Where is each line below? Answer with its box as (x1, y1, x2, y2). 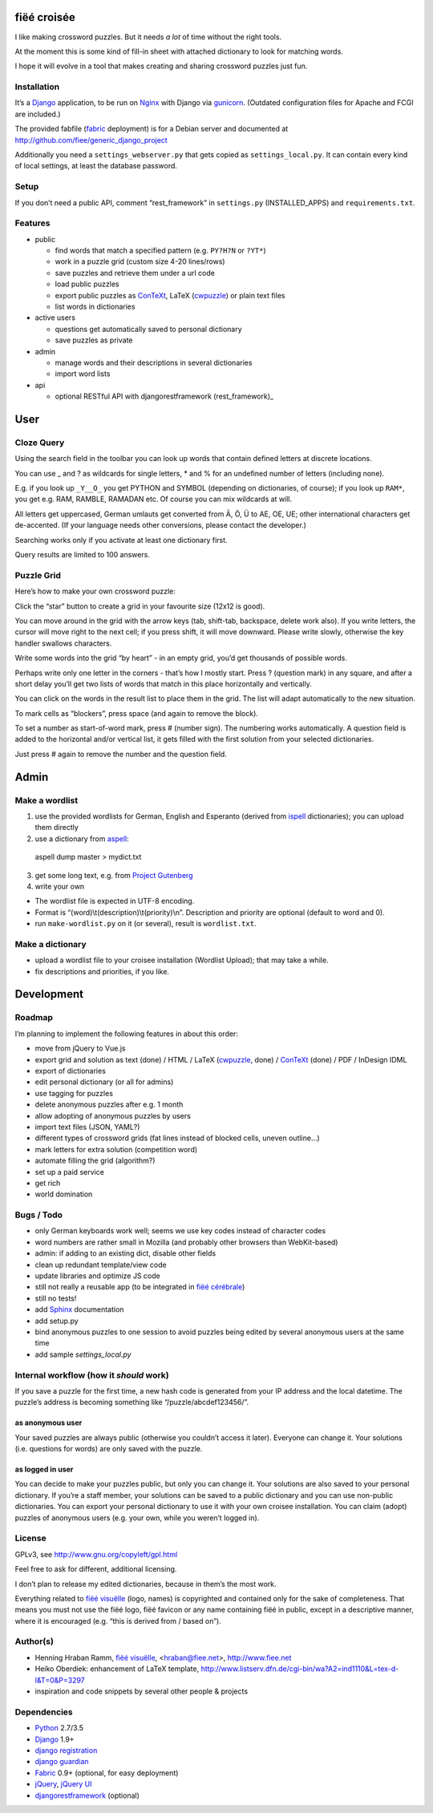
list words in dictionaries (55, 301, 136, 312)
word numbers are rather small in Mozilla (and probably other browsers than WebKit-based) (34, 1237, 338, 1247)
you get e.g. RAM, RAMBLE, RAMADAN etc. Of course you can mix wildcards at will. (14, 494, 293, 504)
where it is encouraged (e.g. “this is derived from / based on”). (14, 1616, 222, 1625)
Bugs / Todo (14, 1209, 63, 1220)
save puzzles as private (55, 335, 133, 345)
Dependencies (14, 1706, 74, 1718)
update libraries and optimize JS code (34, 1271, 160, 1281)
